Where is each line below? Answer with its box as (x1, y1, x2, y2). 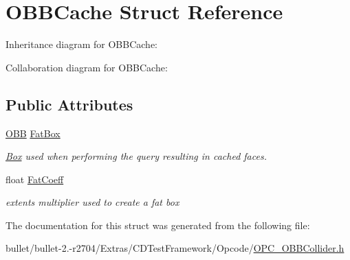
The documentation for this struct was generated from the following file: (6, 217, 310, 232)
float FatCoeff (6, 172, 64, 186)
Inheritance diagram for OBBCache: (6, 37, 158, 51)
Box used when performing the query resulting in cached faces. (6, 149, 267, 163)
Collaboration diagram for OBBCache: (6, 60, 168, 74)
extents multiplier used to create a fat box (6, 195, 179, 209)
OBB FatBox (6, 126, 61, 140)
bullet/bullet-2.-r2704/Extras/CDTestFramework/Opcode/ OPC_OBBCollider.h (6, 241, 344, 255)
